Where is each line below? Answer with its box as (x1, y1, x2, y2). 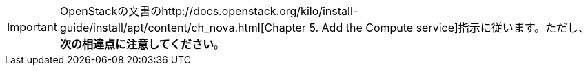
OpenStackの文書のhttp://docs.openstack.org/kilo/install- (59, 4, 358, 18)
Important (7, 20, 57, 34)
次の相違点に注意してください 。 (59, 37, 225, 51)
